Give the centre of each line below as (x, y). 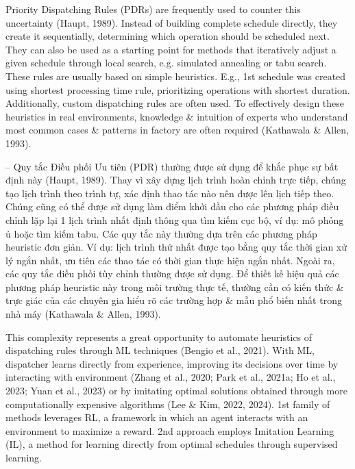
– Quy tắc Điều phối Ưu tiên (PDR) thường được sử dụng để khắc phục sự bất (172, 166)
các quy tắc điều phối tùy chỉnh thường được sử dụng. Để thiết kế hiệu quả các (172, 274)
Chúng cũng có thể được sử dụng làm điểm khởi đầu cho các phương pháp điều (172, 206)
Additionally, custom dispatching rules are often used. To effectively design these (175, 103)
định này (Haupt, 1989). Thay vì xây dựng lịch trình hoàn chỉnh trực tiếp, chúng (176, 180)
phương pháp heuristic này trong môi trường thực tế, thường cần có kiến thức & (175, 287)
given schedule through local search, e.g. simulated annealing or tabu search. (166, 63)
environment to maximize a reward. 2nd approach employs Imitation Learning (170, 430)
